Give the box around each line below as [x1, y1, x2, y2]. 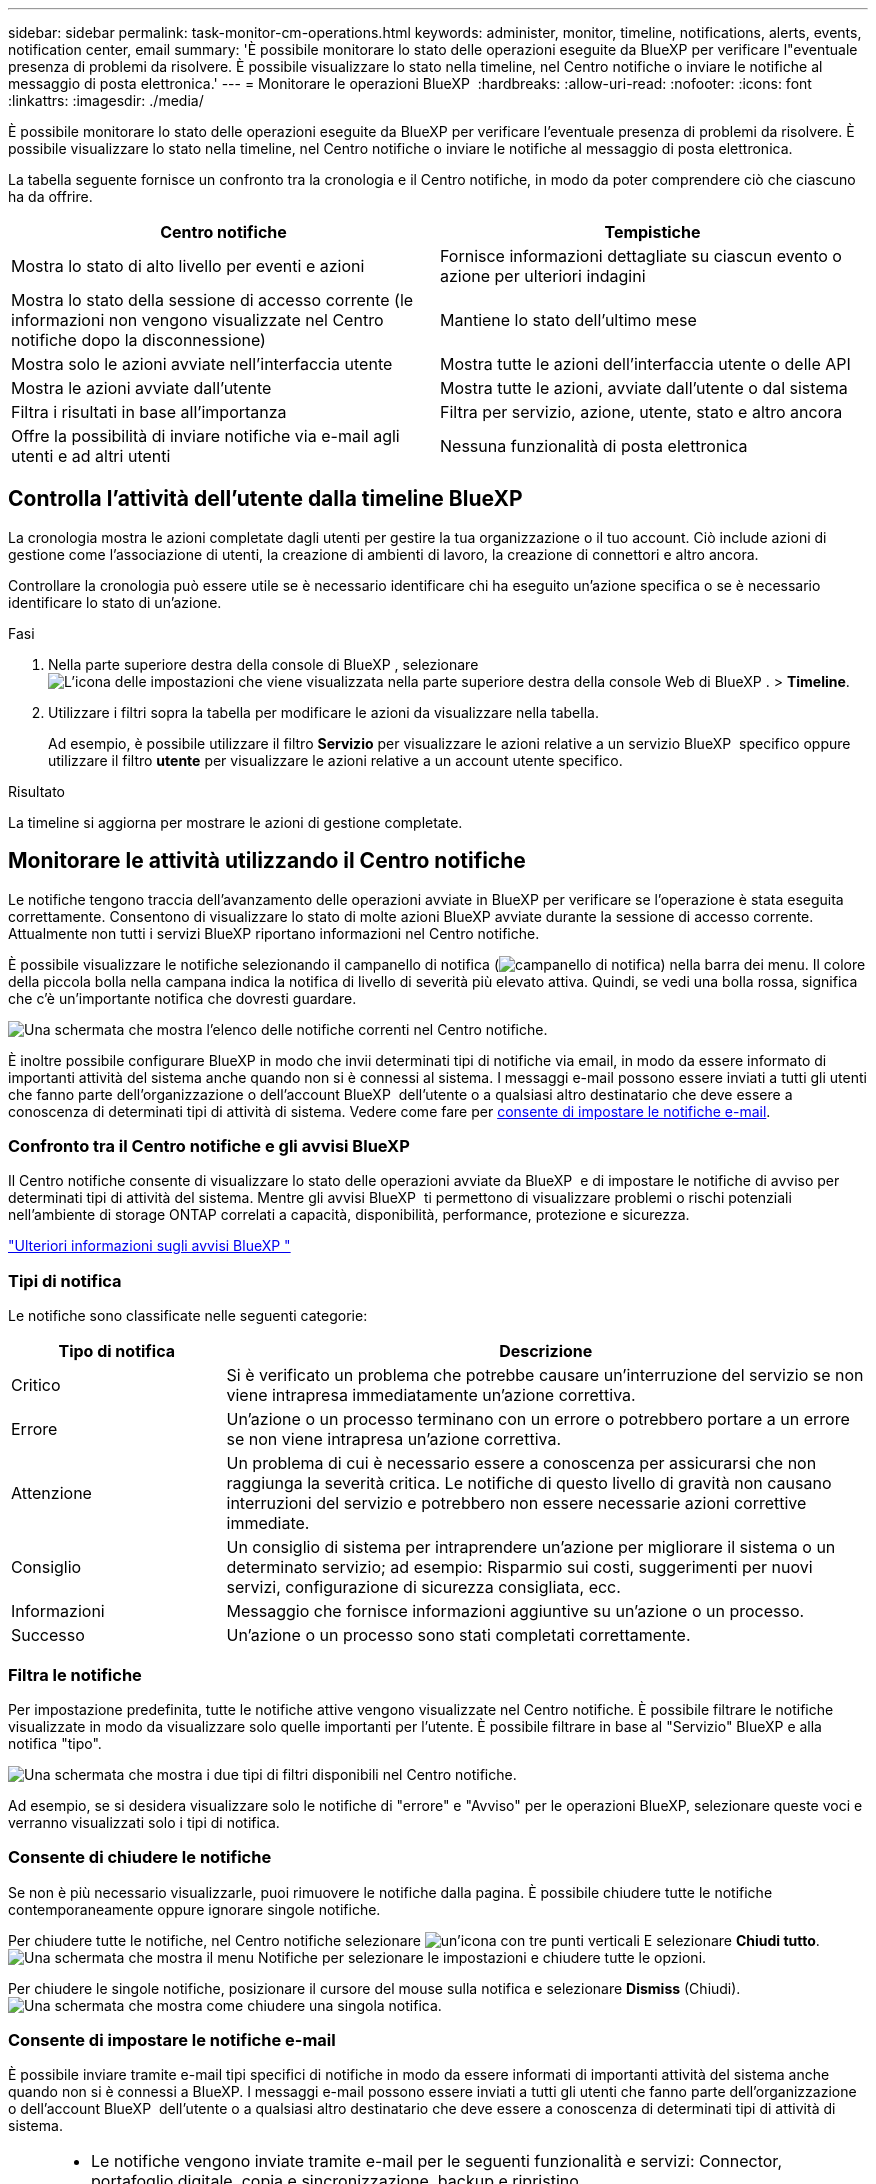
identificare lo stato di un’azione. [8, 593, 222, 611]
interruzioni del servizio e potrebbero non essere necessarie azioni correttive [226, 1493, 807, 1514]
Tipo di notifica [58, 1341, 176, 1362]
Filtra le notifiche [8, 1664, 142, 1685]
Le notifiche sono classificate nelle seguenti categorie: [8, 1307, 368, 1325]
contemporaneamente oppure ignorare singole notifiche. [8, 1900, 381, 1918]
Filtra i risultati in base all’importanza [11, 402, 287, 422]
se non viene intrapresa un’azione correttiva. [226, 1429, 562, 1450]
